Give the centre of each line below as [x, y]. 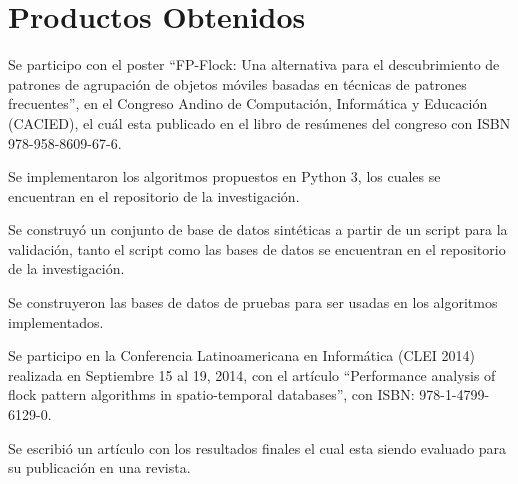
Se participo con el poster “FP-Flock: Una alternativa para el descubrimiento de [254, 64]
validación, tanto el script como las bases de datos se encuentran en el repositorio [257, 248]
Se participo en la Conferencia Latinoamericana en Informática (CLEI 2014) [242, 355]
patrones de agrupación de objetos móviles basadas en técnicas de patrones [237, 83]
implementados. [56, 321]
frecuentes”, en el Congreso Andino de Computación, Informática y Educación [248, 103]
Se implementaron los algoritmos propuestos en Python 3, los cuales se [224, 176]
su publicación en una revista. [99, 467]
